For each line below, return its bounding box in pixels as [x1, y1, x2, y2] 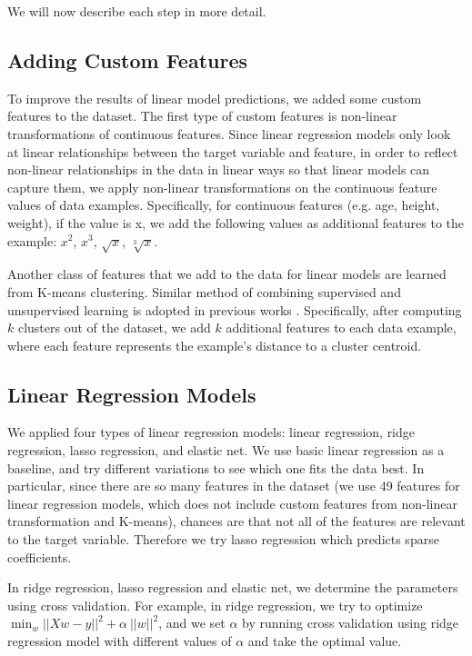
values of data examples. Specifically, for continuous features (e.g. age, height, [7, 195, 440, 214]
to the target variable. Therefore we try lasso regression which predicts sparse [7, 530, 439, 549]
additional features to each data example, [226, 318, 457, 337]
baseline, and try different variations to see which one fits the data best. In [7, 458, 425, 477]
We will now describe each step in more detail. [7, 2, 266, 20]
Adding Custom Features [7, 45, 248, 74]
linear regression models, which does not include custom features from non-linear [7, 493, 457, 512]
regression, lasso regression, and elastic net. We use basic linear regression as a [7, 441, 445, 460]
